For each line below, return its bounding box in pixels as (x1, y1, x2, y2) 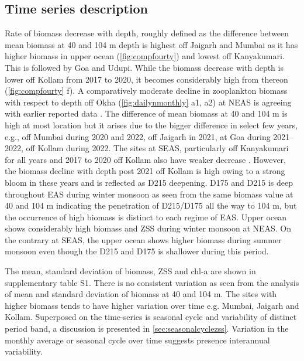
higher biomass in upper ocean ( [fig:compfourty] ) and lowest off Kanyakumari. (5, 50, 285, 62)
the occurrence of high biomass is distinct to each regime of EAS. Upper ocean (5, 210, 287, 223)
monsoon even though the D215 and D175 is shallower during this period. (5, 245, 269, 257)
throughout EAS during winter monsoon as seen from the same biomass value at (5, 188, 293, 200)
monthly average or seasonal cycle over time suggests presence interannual (5, 333, 270, 346)
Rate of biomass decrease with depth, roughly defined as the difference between (5, 27, 289, 39)
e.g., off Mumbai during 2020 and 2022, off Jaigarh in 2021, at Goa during (5, 130, 271, 142)
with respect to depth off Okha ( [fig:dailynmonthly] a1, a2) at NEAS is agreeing (5, 96, 292, 108)
